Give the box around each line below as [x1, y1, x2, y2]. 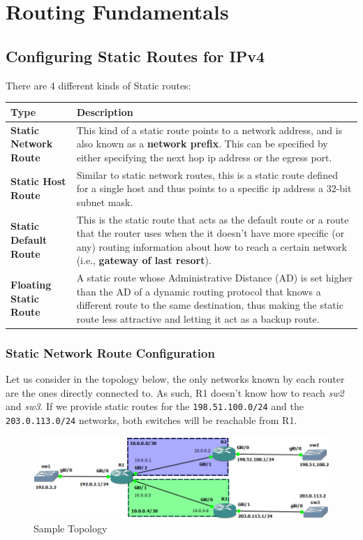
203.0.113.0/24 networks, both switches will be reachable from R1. [6, 413, 297, 428]
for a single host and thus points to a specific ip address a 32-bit [76, 181, 352, 196]
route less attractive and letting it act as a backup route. [76, 311, 320, 326]
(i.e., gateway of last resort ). [76, 253, 212, 268]
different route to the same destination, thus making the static [76, 298, 343, 312]
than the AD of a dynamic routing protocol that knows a [76, 284, 321, 298]
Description [76, 104, 133, 119]
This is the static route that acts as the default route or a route [76, 212, 349, 226]
